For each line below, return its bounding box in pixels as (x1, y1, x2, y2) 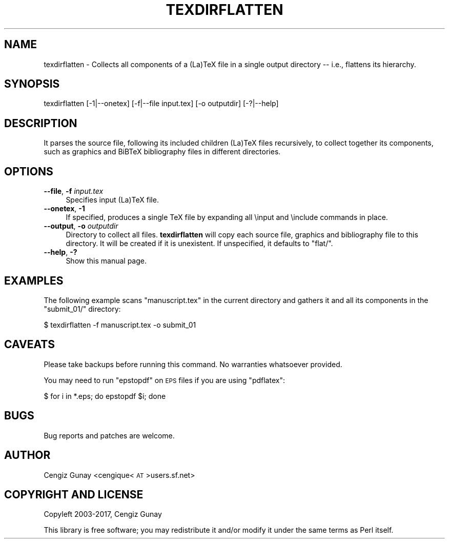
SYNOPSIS (4, 77, 60, 91)
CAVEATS (4, 338, 55, 351)
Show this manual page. (66, 256, 147, 266)
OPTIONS (4, 165, 53, 178)
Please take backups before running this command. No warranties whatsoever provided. (44, 359, 342, 369)
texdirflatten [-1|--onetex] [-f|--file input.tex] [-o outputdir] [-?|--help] (44, 99, 279, 108)
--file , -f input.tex (44, 187, 104, 196)
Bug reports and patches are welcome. (44, 431, 175, 440)
